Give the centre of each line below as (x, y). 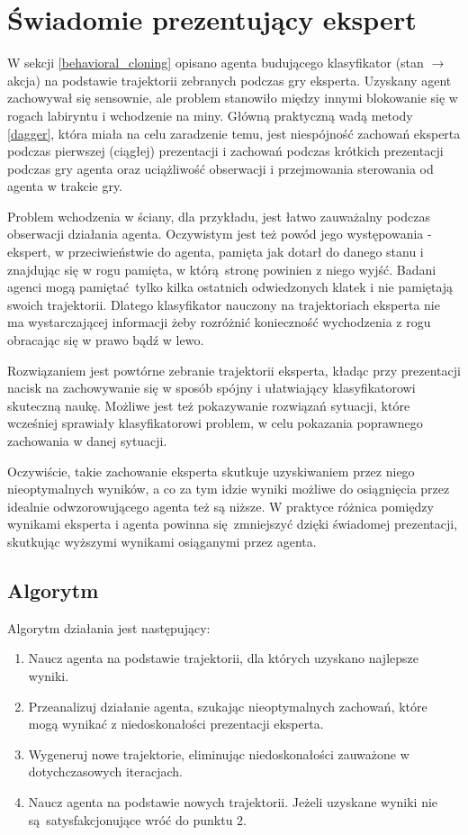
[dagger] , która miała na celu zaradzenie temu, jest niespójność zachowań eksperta (234, 133)
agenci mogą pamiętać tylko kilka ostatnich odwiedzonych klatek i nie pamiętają (230, 287)
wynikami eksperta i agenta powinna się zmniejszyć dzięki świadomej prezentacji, (233, 524)
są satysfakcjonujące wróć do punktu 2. (137, 819)
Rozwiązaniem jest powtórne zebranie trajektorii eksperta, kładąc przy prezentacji (234, 370)
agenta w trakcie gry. (65, 186)
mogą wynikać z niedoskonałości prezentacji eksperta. (176, 724)
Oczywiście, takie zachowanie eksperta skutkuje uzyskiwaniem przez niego (211, 471)
